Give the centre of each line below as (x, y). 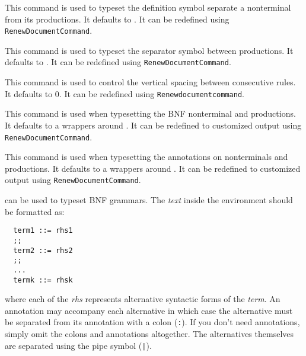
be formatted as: (35, 211)
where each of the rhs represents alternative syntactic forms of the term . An (143, 299)
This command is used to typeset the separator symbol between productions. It (149, 50)
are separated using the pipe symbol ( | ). (78, 345)
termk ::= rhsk (43, 280)
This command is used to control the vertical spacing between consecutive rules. (150, 82)
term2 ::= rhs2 (43, 250)
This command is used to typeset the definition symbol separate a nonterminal (148, 7)
